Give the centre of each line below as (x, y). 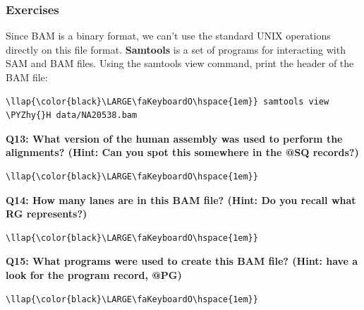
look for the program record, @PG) (94, 274)
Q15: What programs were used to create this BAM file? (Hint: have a (182, 261)
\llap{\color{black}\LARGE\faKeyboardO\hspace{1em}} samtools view (168, 101)
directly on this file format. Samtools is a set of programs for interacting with (176, 49)
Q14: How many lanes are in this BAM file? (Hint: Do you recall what (181, 199)
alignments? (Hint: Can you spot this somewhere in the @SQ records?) (182, 152)
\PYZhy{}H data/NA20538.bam (72, 115)
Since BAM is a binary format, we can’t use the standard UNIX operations (168, 36)
